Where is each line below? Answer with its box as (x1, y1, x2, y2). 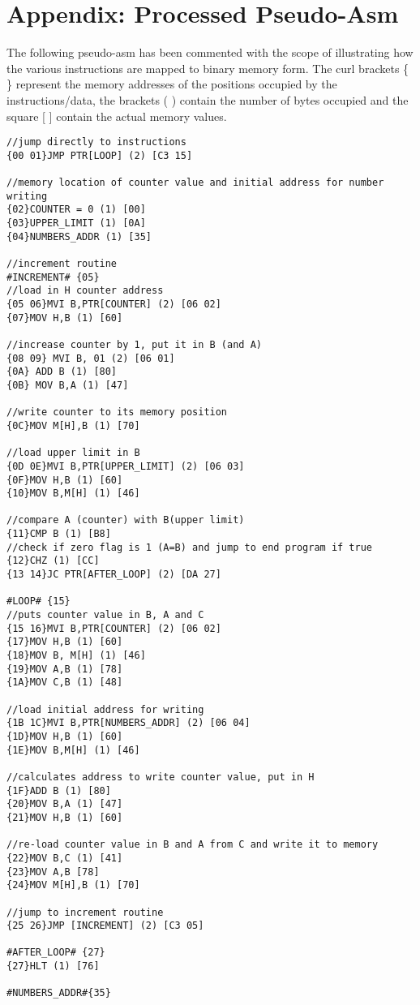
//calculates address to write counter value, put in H (6, 771, 315, 783)
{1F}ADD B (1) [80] (6, 784, 111, 797)
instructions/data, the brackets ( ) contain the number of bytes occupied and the (6, 91, 409, 108)
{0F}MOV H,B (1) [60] (6, 474, 123, 486)
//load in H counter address (6, 285, 164, 297)
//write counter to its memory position (6, 406, 228, 419)
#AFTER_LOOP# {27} (6, 947, 105, 959)
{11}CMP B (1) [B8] (6, 528, 111, 540)
